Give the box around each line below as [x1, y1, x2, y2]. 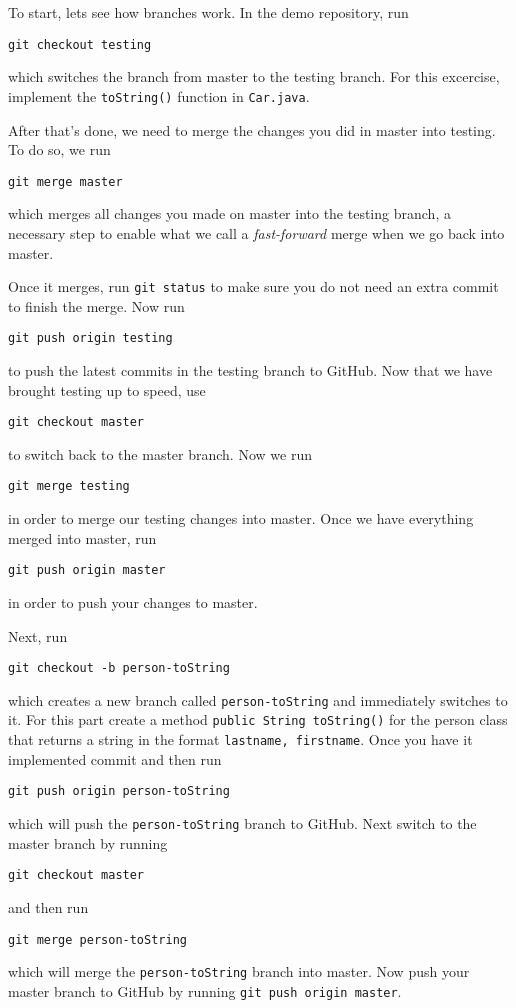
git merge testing [8, 479, 130, 494]
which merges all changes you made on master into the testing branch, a [8, 203, 451, 224]
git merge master [8, 174, 123, 189]
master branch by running [8, 832, 168, 853]
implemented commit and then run [8, 748, 222, 769]
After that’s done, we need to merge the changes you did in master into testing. [8, 119, 496, 140]
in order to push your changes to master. [8, 591, 258, 612]
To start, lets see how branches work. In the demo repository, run [8, 2, 409, 22]
